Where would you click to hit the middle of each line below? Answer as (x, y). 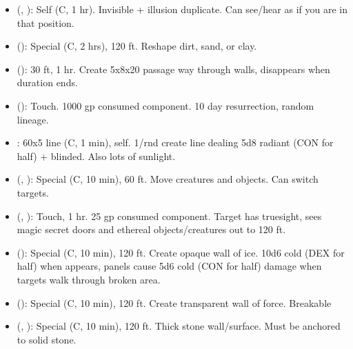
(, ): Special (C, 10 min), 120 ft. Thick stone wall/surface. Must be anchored (179, 326)
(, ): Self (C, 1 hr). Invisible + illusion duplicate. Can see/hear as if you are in (182, 9)
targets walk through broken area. (89, 279)
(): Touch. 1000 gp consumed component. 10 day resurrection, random (165, 105)
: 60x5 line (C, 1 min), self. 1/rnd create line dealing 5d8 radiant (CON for (175, 142)
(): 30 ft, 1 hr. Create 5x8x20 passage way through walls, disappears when (173, 69)
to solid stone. (47, 339)
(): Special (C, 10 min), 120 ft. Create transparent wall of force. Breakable (174, 302)
